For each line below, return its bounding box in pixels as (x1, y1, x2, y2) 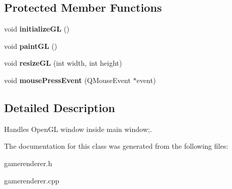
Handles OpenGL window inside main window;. (4, 123, 152, 134)
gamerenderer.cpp (4, 175, 60, 185)
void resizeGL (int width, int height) (4, 58, 122, 68)
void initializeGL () (4, 23, 70, 34)
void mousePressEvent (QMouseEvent (4, 74, 131, 85)
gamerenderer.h (4, 157, 52, 168)
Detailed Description (4, 99, 115, 115)
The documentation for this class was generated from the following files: (4, 141, 228, 151)
